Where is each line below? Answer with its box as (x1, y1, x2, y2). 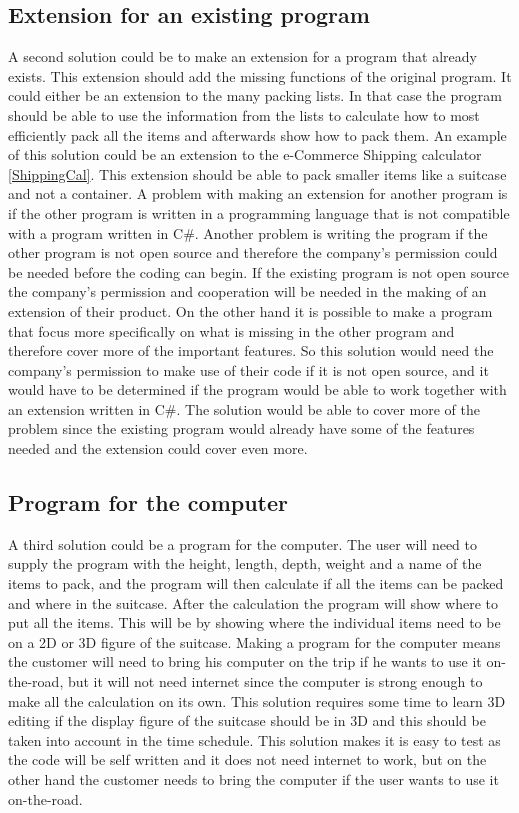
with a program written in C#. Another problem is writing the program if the (8, 222, 488, 243)
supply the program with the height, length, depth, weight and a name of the (8, 553, 482, 574)
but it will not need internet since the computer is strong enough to (67, 671, 483, 692)
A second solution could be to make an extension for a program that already (8, 46, 477, 67)
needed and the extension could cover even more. (8, 438, 308, 459)
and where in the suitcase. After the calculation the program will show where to (8, 592, 499, 613)
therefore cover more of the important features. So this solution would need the (8, 340, 494, 361)
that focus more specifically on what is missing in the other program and (8, 320, 455, 341)
